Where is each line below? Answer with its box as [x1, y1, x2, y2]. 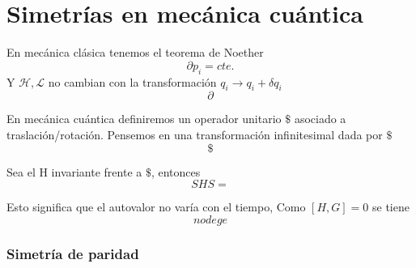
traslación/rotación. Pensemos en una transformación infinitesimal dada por [6, 125, 383, 143]
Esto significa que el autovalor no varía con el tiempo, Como [6, 198, 306, 215]
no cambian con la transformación [48, 73, 217, 90]
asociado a [294, 110, 346, 127]
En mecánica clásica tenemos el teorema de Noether [6, 44, 264, 61]
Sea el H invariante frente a [6, 163, 142, 180]
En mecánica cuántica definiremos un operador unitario [6, 110, 282, 127]
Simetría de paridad [6, 243, 139, 263]
